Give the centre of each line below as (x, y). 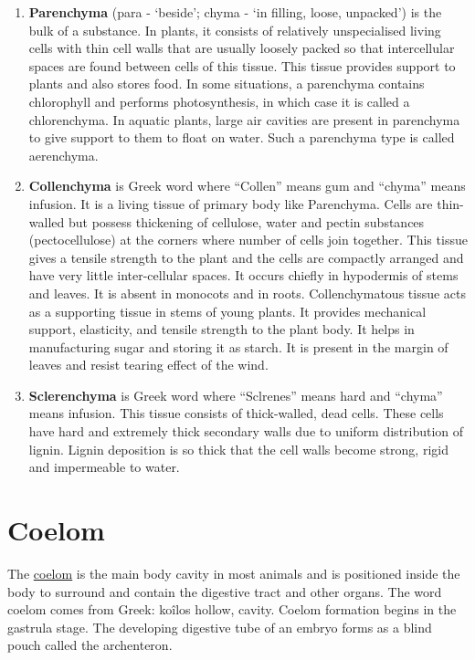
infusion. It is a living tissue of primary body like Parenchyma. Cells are (231, 203)
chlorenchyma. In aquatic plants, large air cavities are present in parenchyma (244, 119)
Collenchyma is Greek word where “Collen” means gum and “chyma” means (247, 186)
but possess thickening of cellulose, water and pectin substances (246, 221)
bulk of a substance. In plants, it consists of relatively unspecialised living (235, 30)
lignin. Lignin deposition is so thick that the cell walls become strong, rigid (238, 449)
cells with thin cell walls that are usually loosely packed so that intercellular (242, 48)
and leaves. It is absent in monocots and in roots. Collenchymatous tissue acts (248, 293)
